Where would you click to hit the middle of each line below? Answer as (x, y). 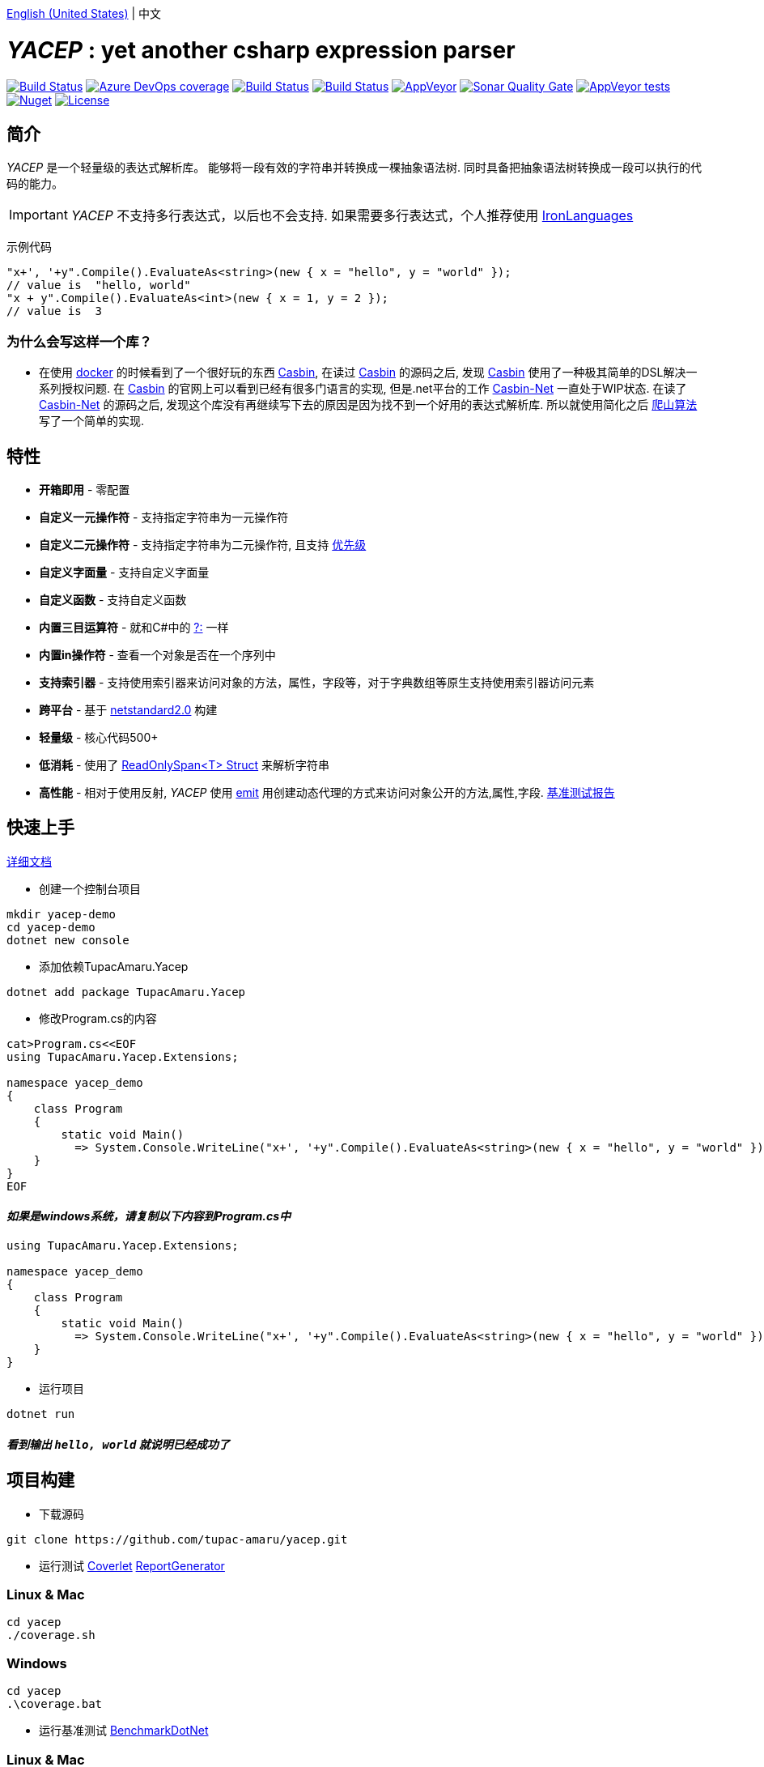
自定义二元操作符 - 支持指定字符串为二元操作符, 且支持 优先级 (203, 544)
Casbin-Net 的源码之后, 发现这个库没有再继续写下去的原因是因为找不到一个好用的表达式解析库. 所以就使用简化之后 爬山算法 (368, 405)
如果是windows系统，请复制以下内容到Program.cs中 (149, 1216)
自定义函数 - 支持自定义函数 (113, 599)
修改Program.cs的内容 (98, 1018)
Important (38, 215)
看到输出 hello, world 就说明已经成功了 (118, 1444)
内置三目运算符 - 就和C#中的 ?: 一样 (134, 627)
